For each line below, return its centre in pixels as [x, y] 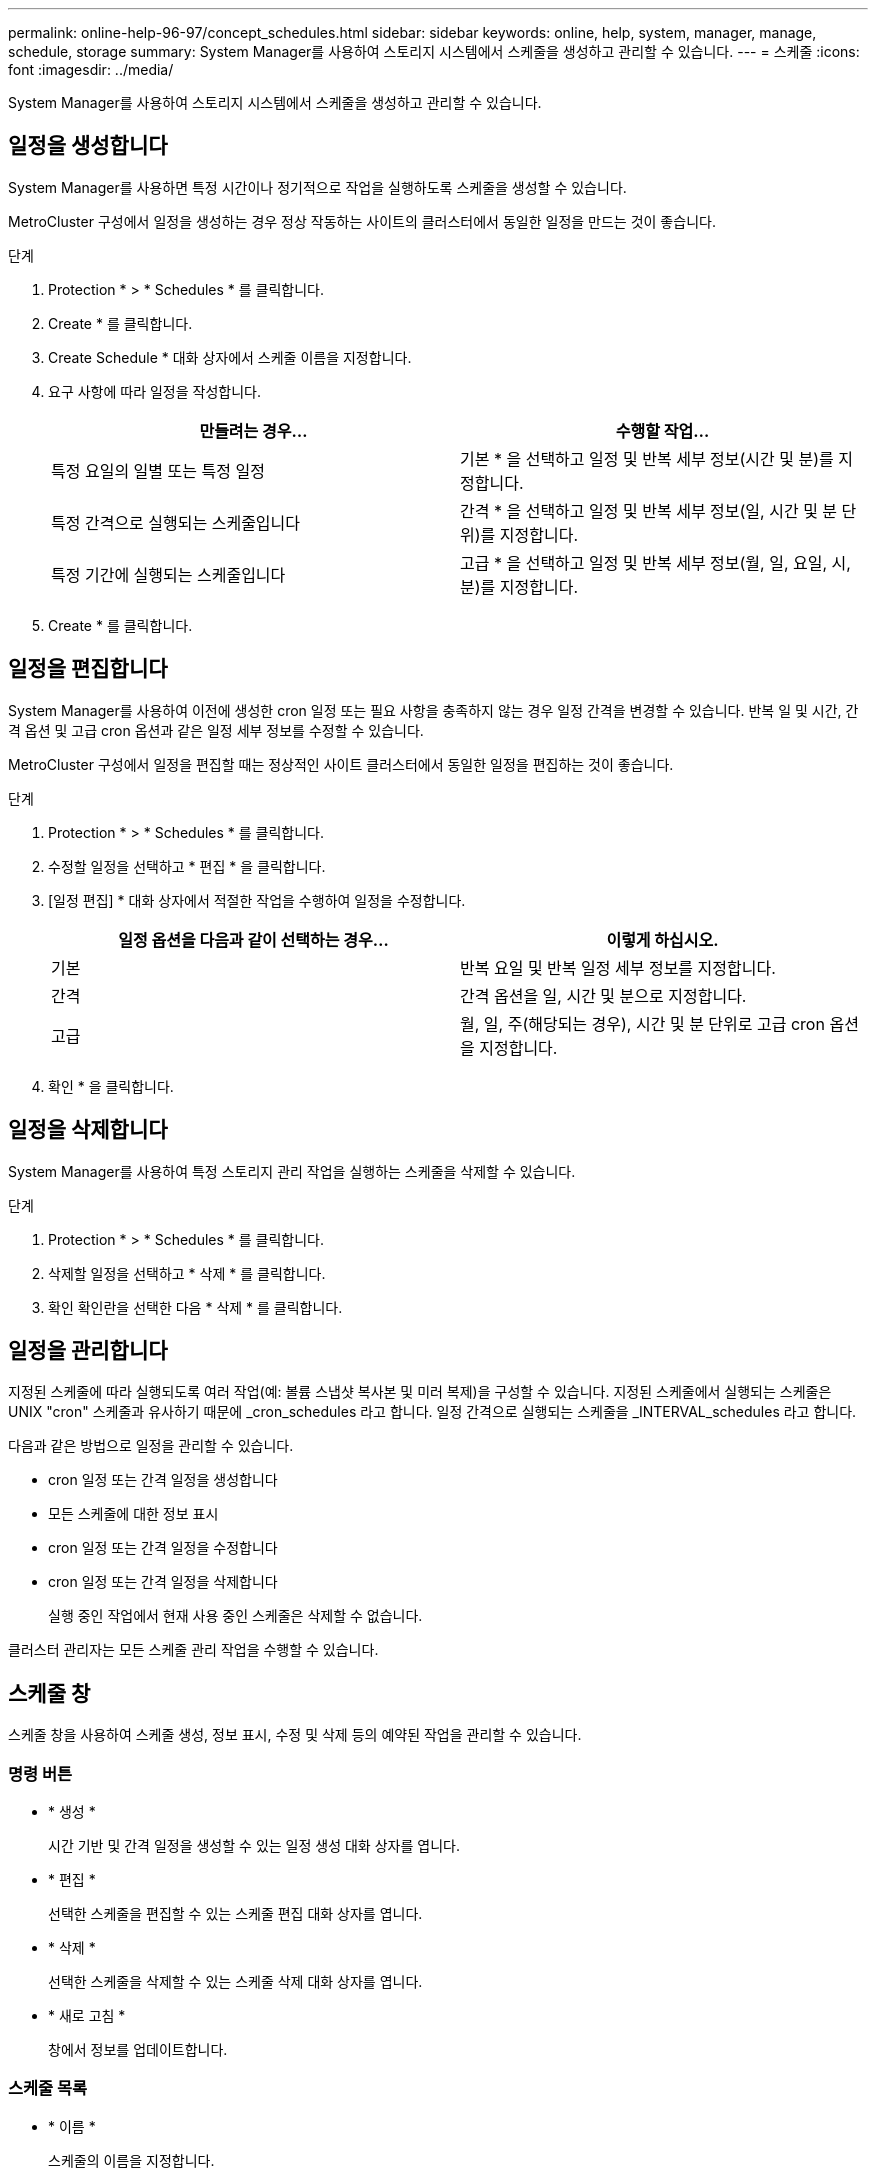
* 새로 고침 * [87, 2015]
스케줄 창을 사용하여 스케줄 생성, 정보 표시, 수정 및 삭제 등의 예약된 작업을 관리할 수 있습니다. [295, 1735]
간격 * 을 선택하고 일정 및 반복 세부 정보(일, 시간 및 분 [649, 510]
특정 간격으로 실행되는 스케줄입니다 [176, 522]
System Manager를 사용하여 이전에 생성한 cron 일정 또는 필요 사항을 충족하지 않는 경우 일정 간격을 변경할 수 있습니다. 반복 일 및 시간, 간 [433, 710]
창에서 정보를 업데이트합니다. [138, 2049]
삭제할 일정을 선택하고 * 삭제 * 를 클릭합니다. [187, 1273]
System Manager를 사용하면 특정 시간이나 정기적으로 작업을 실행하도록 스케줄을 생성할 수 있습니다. [317, 187]
